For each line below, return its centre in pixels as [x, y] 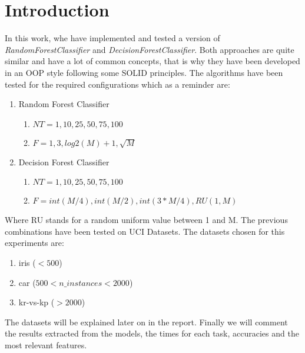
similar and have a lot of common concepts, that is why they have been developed [152, 61]
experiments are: [34, 243]
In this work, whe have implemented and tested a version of [112, 38]
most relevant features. [46, 345]
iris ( [27, 263]
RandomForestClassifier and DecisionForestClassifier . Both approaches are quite [150, 49]
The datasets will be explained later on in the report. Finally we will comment [146, 322]
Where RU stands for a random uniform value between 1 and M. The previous [146, 220]
